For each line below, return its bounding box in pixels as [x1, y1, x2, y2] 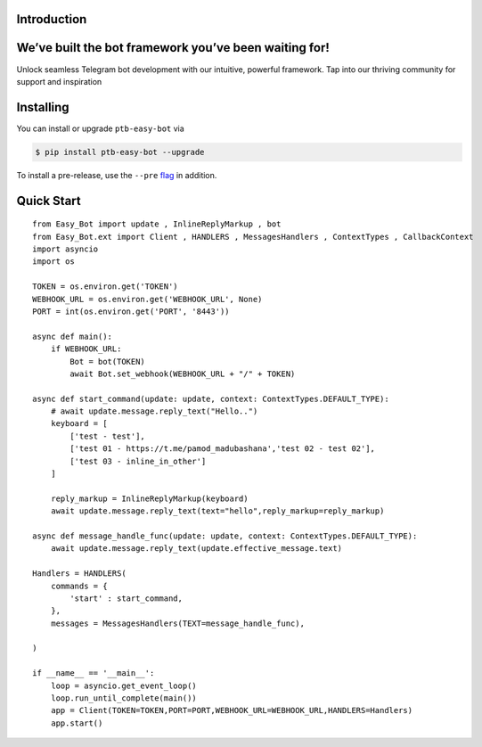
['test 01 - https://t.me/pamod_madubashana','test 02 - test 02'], [69, 444, 376, 454]
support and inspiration [16, 76, 102, 86]
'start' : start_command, [69, 593, 183, 603]
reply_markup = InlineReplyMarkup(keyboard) [50, 493, 249, 504]
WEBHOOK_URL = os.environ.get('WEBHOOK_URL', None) [32, 294, 263, 304]
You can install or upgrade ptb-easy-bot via [16, 123, 184, 134]
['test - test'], [69, 431, 146, 441]
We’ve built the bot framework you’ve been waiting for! [16, 40, 330, 55]
